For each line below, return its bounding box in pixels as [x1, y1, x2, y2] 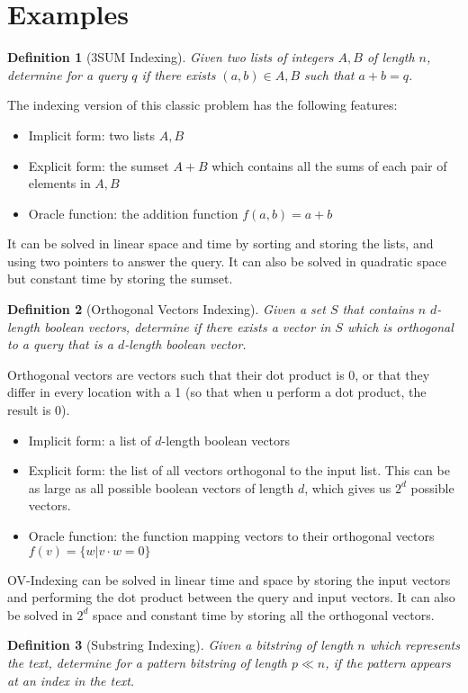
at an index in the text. [7, 670, 135, 689]
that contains [342, 300, 414, 319]
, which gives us [304, 478, 391, 497]
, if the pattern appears [325, 652, 451, 671]
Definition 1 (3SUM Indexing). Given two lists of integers [7, 48, 334, 67]
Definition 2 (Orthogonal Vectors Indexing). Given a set [7, 300, 326, 319]
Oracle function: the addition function [28, 203, 238, 222]
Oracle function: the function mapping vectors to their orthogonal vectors [28, 526, 435, 544]
